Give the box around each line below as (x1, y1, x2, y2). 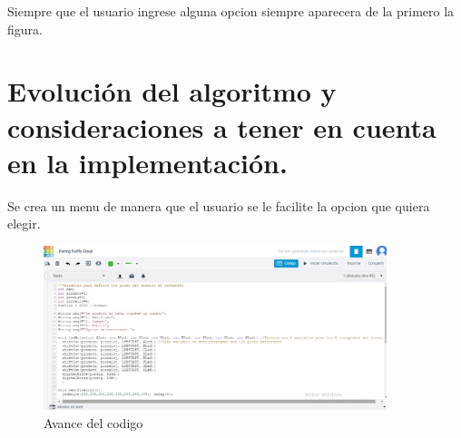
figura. (7, 19, 43, 38)
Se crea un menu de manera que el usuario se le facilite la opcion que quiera (7, 196, 430, 215)
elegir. (7, 214, 41, 233)
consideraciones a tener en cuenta (7, 108, 436, 145)
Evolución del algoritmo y (7, 73, 337, 110)
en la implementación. (7, 143, 288, 180)
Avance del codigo (44, 413, 143, 432)
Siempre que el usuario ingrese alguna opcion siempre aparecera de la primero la (7, 2, 455, 20)
